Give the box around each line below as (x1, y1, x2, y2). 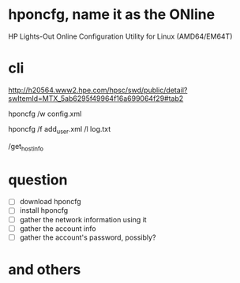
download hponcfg (19, 197, 81, 207)
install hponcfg (19, 206, 69, 215)
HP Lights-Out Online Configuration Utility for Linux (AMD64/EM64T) (8, 32, 233, 41)
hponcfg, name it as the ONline (8, 6, 216, 24)
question (8, 171, 68, 188)
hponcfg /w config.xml (8, 109, 82, 118)
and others (8, 260, 81, 278)
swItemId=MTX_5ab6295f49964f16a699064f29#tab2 (8, 93, 184, 103)
